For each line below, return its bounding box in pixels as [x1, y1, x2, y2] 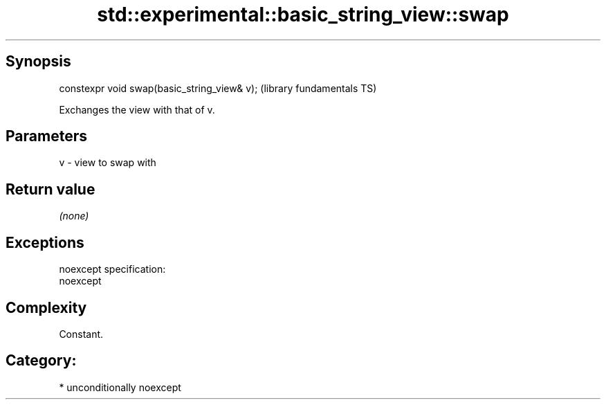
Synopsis [6, 53, 71, 71]
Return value [6, 180, 95, 198]
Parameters [6, 127, 87, 145]
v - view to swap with [59, 156, 156, 169]
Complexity [6, 298, 87, 316]
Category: [6, 352, 77, 370]
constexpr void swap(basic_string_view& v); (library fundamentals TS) [59, 82, 377, 94]
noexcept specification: [59, 263, 166, 276]
